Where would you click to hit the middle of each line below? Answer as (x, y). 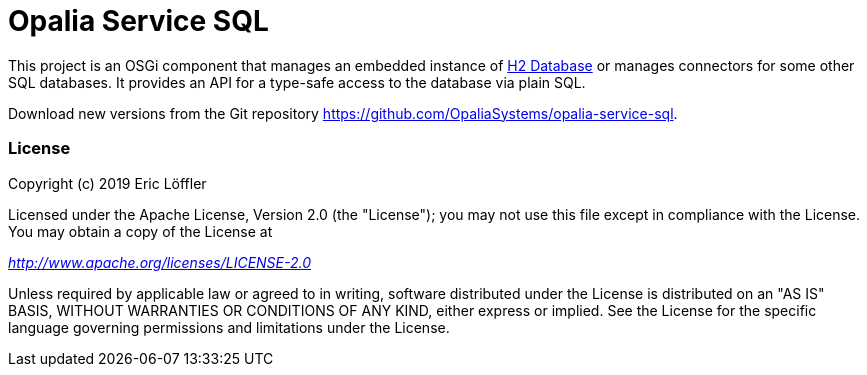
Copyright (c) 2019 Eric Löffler (107, 183)
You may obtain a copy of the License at (140, 231)
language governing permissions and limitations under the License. (229, 327)
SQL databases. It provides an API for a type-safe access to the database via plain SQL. (297, 82)
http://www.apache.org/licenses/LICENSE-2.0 (160, 262)
